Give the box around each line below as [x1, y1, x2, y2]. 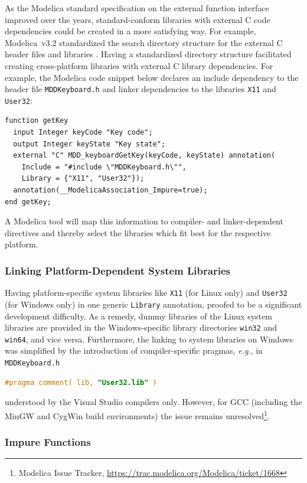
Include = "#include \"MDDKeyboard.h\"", [21, 162, 187, 171]
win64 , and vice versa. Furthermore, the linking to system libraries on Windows [5, 332, 293, 345]
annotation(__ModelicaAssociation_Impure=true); [13, 186, 208, 195]
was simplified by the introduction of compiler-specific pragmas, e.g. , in [5, 344, 263, 357]
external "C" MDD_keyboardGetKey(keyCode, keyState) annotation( [13, 151, 276, 160]
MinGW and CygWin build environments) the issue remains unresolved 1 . [5, 407, 270, 422]
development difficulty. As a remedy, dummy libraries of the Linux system [5, 309, 272, 322]
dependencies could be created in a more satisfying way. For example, [5, 25, 256, 37]
